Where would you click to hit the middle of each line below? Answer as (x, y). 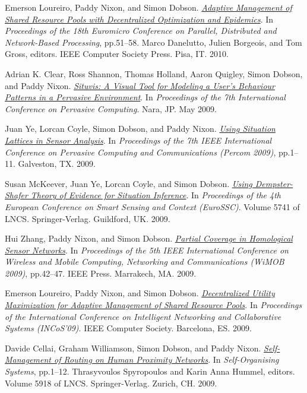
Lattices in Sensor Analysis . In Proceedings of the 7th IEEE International (138, 140)
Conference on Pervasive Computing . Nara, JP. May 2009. (111, 108)
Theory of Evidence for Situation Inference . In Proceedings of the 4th (156, 195)
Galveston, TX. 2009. (57, 164)
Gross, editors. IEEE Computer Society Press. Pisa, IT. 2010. (117, 54)
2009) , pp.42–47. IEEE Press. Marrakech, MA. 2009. (101, 273)
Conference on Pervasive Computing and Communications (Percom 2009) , (140, 152)
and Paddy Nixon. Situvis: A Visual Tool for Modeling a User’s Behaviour (140, 85)
